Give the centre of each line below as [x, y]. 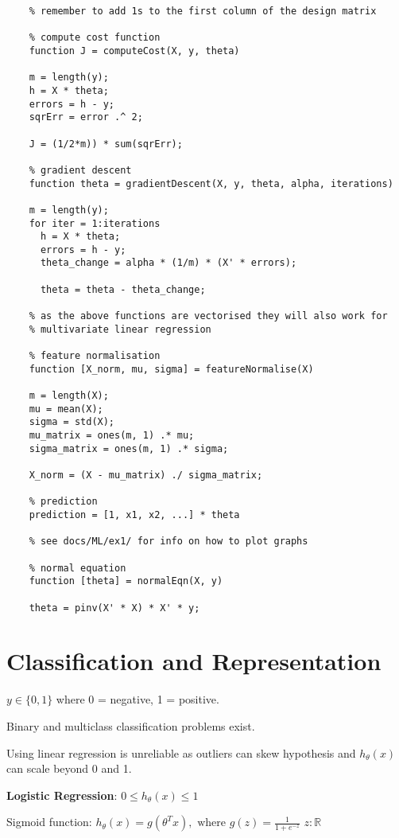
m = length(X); [69, 396]
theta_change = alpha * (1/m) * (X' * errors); [169, 263]
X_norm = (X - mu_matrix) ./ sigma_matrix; [146, 475]
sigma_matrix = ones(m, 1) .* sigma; [129, 448]
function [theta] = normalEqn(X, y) [126, 581]
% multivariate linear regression [120, 329]
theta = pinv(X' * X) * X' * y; [114, 608]
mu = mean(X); [66, 409]
